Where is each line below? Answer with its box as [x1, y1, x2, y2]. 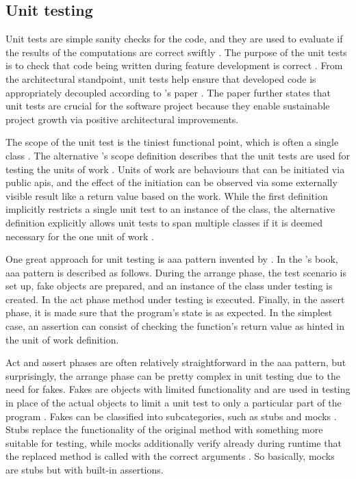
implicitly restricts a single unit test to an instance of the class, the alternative [5, 202, 335, 216]
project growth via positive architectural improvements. [5, 112, 239, 126]
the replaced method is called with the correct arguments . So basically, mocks [5, 449, 335, 463]
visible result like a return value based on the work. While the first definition [5, 188, 328, 203]
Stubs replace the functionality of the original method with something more [5, 422, 323, 437]
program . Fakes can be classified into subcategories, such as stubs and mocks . [5, 409, 337, 423]
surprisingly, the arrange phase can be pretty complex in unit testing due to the [5, 368, 340, 383]
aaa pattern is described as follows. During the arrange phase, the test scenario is [5, 265, 347, 279]
